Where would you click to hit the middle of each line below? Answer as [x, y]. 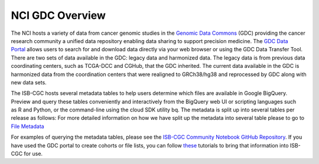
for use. [33, 154]
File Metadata [27, 126]
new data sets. [29, 82]
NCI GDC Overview [58, 15]
